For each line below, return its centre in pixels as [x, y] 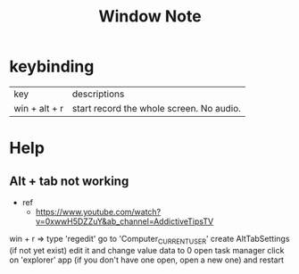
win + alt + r [39, 108]
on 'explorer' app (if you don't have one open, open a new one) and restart [146, 260]
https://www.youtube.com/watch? [98, 212]
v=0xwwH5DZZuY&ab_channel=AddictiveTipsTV [125, 221]
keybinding [52, 66]
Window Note [150, 17]
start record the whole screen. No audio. [156, 108]
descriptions [98, 94]
